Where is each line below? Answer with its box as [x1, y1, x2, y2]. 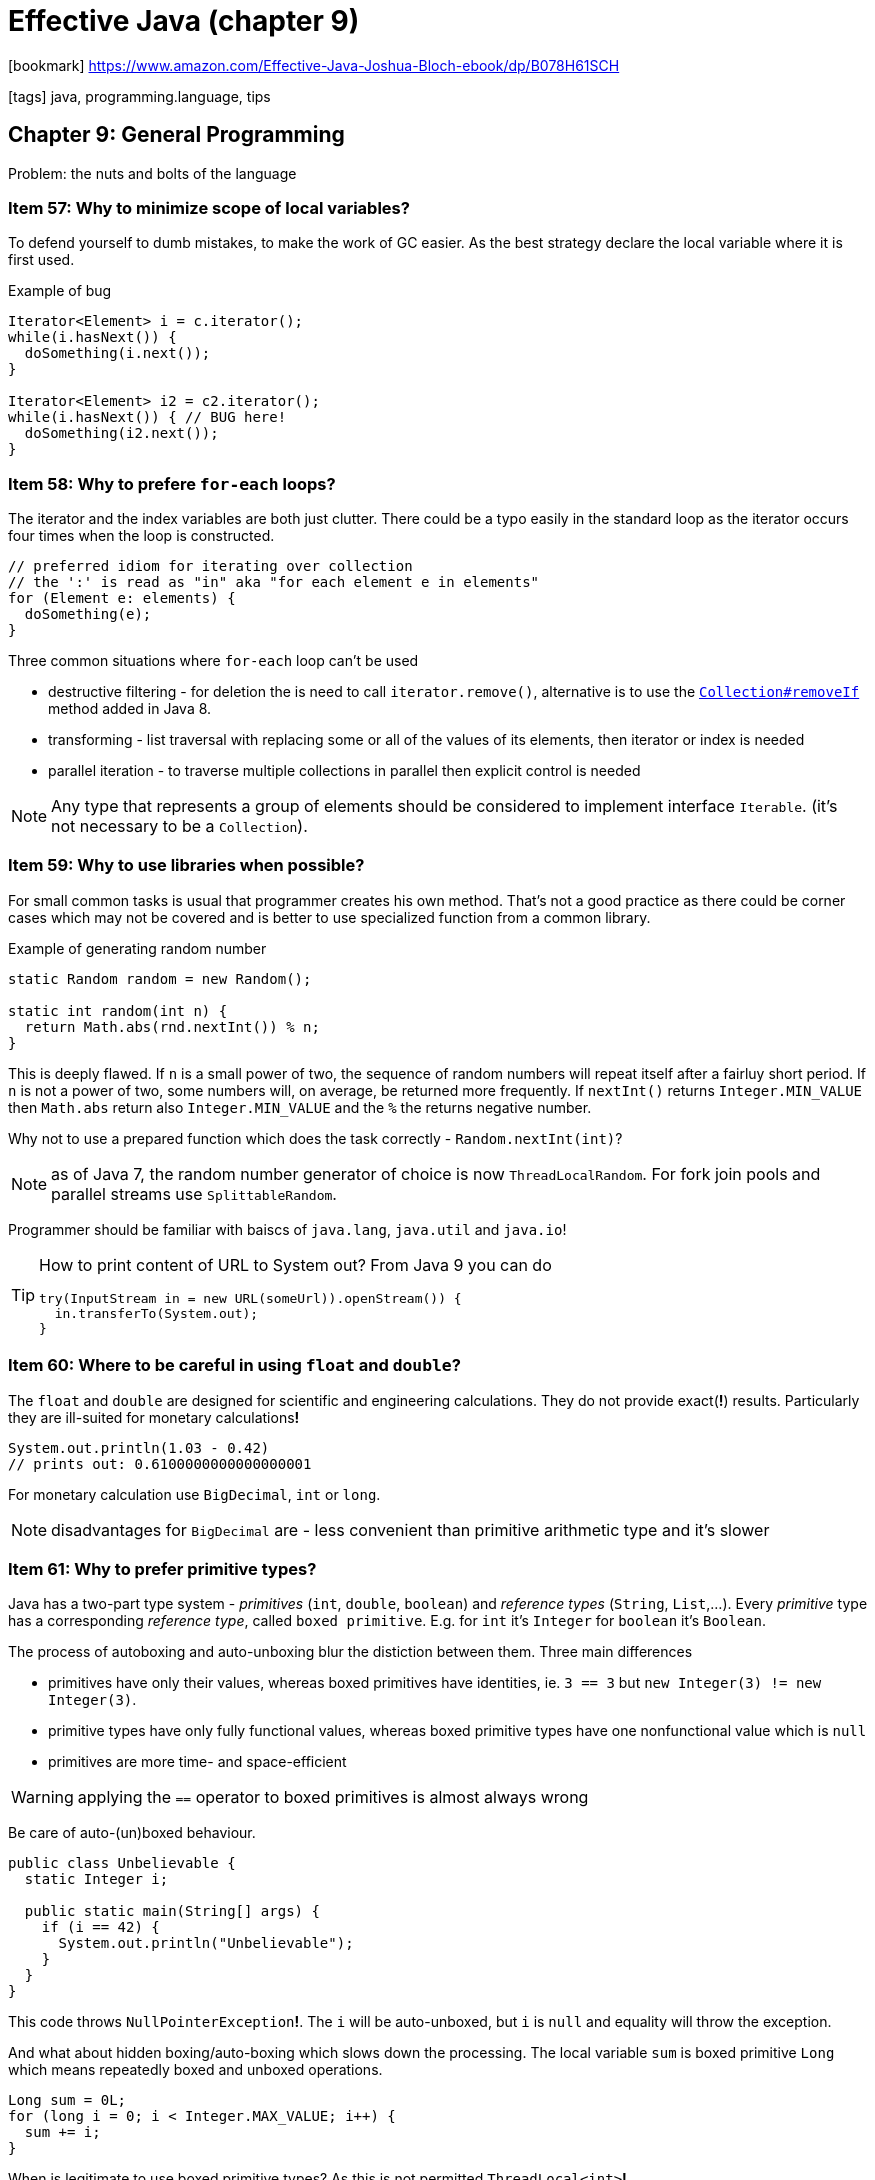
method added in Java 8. [48, 700, 212, 718]
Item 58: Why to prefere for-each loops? [8, 473, 336, 494]
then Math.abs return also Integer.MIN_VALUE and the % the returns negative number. [8, 1098, 592, 1116]
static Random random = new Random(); [8, 970, 312, 987]
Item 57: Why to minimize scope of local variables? [8, 197, 410, 218]
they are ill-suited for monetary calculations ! [8, 1408, 300, 1426]
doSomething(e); [24, 606, 152, 623]
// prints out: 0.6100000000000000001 [8, 1455, 312, 1472]
